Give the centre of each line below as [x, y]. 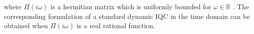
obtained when [26, 25]
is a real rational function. [116, 25]
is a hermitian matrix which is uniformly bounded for [131, 6]
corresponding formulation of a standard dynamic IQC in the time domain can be [127, 16]
